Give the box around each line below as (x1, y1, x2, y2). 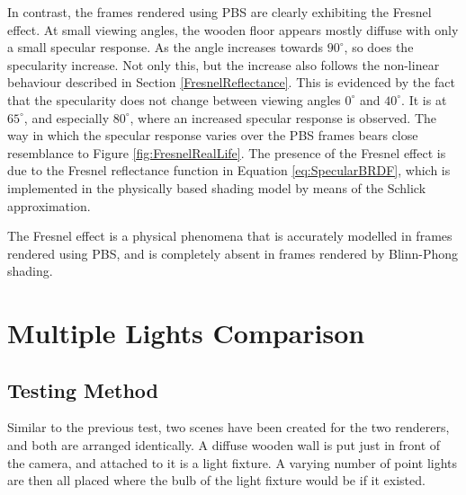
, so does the (344, 38, 414, 57)
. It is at (401, 90, 447, 109)
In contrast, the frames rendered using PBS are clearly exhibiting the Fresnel (7, 3, 432, 21)
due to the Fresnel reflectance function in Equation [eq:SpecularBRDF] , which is (7, 161, 451, 180)
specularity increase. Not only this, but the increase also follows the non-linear (7, 55, 440, 74)
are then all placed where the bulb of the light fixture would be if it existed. (7, 471, 426, 490)
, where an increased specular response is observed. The (130, 108, 437, 127)
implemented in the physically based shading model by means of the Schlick (7, 178, 426, 197)
